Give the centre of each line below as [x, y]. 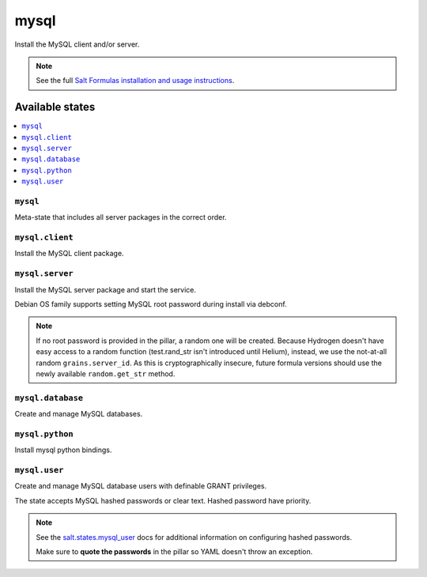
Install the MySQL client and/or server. [77, 44]
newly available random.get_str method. [106, 373]
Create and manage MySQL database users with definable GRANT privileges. [141, 486]
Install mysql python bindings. [63, 450]
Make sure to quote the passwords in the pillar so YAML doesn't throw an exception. [174, 551]
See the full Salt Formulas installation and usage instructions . [135, 81]
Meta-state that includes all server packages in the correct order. [121, 217]
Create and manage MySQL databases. [79, 414]
